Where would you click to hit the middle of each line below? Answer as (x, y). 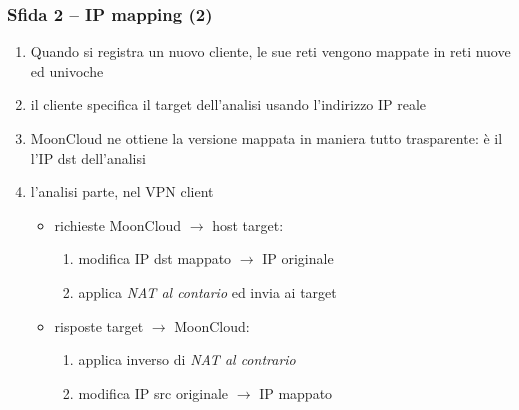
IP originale (298, 258)
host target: (248, 224)
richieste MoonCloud (118, 224)
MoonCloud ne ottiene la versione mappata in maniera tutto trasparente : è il (266, 138)
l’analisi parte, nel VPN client (122, 191)
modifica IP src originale (153, 392)
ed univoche (67, 70)
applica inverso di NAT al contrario (187, 359)
